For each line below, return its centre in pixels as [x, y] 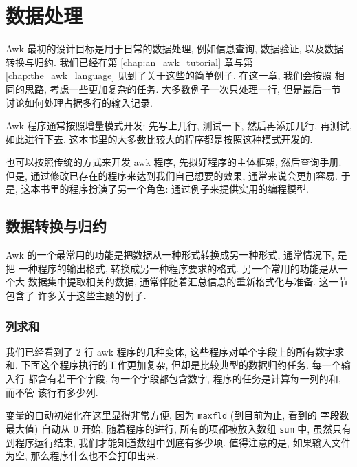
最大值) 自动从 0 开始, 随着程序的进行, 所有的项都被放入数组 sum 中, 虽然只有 [178, 428]
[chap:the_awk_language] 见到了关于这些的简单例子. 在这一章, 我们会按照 [169, 75]
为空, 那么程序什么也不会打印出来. [82, 456]
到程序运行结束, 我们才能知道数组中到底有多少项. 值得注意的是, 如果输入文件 [178, 442]
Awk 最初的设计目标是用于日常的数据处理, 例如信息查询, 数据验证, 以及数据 [175, 48]
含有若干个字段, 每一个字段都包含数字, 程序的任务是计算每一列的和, [189, 379]
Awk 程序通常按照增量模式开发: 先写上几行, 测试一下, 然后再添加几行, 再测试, [179, 126]
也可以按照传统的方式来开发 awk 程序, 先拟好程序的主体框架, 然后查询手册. [174, 162]
